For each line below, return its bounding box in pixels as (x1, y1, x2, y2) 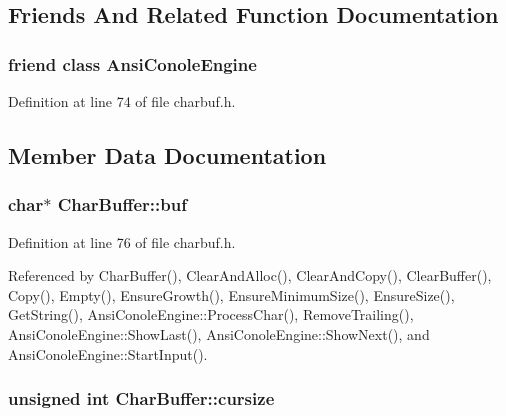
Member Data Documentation (8, 139, 327, 170)
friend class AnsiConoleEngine (8, 51, 257, 76)
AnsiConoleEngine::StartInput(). (8, 343, 208, 364)
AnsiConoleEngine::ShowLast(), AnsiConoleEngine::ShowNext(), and (8, 323, 430, 344)
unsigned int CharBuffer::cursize (8, 386, 275, 411)
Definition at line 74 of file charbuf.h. (8, 91, 236, 111)
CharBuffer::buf (57, 192, 187, 217)
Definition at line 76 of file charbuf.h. (8, 231, 236, 252)
